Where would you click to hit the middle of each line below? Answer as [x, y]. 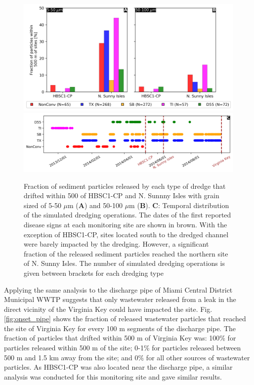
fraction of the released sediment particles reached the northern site [126, 253]
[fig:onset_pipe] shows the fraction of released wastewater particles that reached [125, 319]
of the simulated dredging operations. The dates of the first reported [127, 215]
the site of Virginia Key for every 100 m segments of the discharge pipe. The [120, 328]
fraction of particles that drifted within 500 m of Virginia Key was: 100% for [120, 338]
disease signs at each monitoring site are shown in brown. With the [126, 224]
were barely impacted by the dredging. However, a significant [116, 244]
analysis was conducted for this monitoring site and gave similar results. [113, 376]
